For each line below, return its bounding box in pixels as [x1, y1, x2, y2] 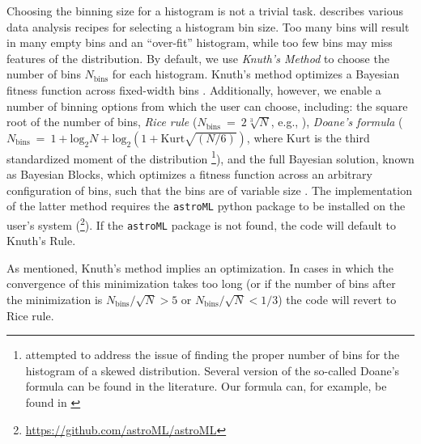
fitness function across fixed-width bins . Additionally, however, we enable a [6, 81, 381, 98]
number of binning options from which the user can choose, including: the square [6, 97, 408, 114]
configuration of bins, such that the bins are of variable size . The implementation [6, 181, 412, 198]
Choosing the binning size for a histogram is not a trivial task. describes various [6, 2, 404, 19]
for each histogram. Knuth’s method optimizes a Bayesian [112, 66, 400, 82]
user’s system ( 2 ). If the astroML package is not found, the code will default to [6, 214, 397, 233]
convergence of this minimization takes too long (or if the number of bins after [6, 275, 396, 292]
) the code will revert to [278, 290, 397, 307]
